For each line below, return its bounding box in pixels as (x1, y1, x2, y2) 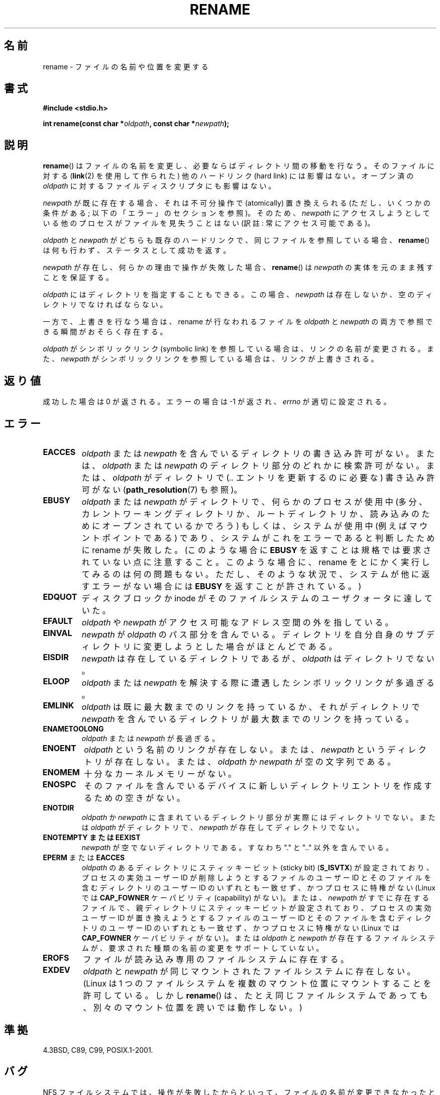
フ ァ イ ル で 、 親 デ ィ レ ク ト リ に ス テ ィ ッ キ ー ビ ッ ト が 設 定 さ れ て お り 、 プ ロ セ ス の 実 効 (81, 903, 431, 912)
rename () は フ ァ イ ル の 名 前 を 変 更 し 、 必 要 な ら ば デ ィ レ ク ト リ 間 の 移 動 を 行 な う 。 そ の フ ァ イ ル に (43, 161, 434, 170)
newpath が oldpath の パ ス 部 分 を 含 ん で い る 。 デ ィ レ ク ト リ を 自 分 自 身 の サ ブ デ (81, 629, 434, 640)
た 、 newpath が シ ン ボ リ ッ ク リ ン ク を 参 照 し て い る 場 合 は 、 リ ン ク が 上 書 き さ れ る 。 (43, 354, 378, 363)
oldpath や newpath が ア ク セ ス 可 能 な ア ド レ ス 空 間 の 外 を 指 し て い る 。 (81, 617, 393, 627)
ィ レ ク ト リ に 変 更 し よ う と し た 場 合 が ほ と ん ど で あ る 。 (81, 641, 337, 652)
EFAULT (43, 615, 73, 626)
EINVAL (43, 627, 72, 638)
